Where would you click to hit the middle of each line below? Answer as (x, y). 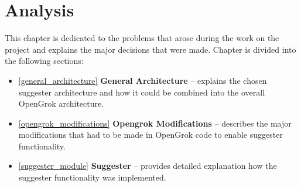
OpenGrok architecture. (61, 103)
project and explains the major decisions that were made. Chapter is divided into (150, 49)
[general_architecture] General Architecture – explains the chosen (143, 80)
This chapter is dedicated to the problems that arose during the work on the (142, 38)
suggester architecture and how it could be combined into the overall (142, 92)
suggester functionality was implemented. (92, 177)
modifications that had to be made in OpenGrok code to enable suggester (150, 135)
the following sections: (44, 61)
